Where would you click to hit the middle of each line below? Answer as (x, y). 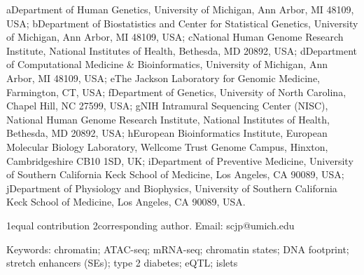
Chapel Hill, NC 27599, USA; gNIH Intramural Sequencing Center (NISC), (167, 106)
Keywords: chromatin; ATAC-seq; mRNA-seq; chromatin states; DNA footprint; (178, 249)
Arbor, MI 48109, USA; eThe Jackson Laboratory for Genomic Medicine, (163, 78)
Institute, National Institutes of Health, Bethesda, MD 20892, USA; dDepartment (182, 50)
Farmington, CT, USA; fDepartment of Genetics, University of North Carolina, (176, 92)
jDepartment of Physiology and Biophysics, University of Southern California (172, 188)
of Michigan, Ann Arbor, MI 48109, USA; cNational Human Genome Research (175, 37)
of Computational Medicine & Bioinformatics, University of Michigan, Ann (167, 64)
